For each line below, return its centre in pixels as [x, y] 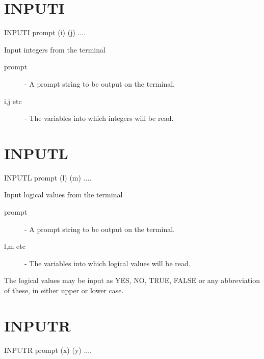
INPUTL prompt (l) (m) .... [48, 177]
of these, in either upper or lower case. [64, 290]
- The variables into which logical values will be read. [108, 263]
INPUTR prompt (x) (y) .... [48, 350]
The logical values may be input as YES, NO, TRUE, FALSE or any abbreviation [132, 280]
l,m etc [15, 246]
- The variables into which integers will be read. [99, 118]
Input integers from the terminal [55, 49]
